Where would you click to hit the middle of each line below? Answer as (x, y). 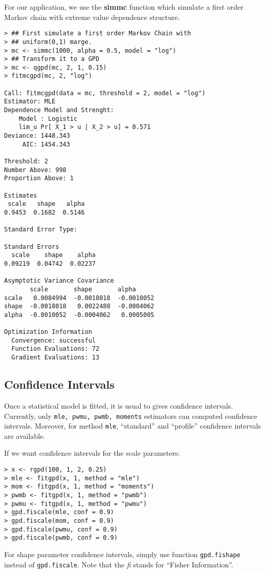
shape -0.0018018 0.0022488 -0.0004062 (79, 306)
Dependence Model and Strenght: (59, 110)
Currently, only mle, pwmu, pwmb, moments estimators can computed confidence (131, 416)
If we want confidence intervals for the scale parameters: (92, 453)
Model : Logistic (48, 119)
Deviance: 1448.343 (37, 136)
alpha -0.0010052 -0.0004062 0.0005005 (79, 315)
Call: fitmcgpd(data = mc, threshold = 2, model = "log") (105, 93)
